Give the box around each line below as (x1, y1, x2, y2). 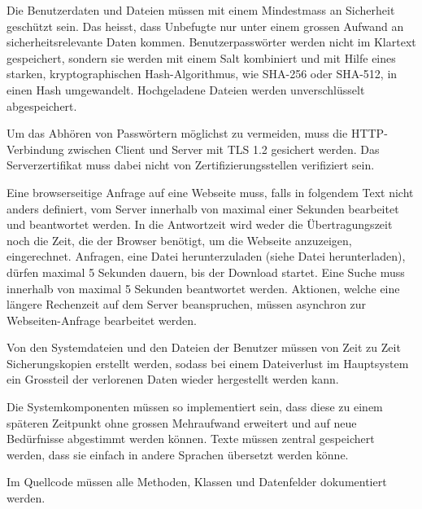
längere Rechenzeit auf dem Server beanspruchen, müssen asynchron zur (7, 296, 367, 313)
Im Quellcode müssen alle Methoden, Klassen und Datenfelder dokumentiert (7, 473, 387, 490)
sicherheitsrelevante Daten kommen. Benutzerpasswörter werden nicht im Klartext (7, 33, 416, 50)
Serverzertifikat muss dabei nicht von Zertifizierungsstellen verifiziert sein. (7, 156, 375, 173)
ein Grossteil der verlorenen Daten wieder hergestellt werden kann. (7, 371, 339, 388)
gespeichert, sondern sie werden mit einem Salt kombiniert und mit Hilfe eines (7, 49, 396, 66)
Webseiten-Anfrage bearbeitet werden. (7, 311, 197, 328)
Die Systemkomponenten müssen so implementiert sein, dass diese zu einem (7, 398, 383, 415)
